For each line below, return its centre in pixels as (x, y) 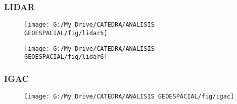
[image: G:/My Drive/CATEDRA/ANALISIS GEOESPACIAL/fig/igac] (129, 97)
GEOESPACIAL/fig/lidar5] (66, 33)
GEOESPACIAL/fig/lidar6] (66, 57)
